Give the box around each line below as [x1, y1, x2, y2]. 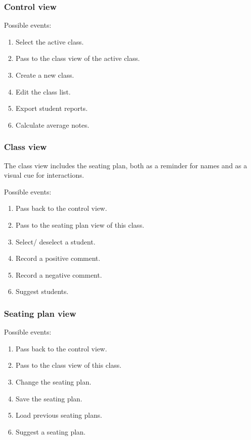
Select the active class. [15, 36, 84, 47]
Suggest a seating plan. [15, 426, 86, 437]
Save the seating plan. [15, 393, 83, 403]
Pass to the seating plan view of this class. [15, 219, 145, 230]
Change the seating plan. [15, 376, 92, 387]
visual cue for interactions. [4, 170, 84, 180]
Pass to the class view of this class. [15, 360, 122, 370]
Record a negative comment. [15, 269, 102, 280]
